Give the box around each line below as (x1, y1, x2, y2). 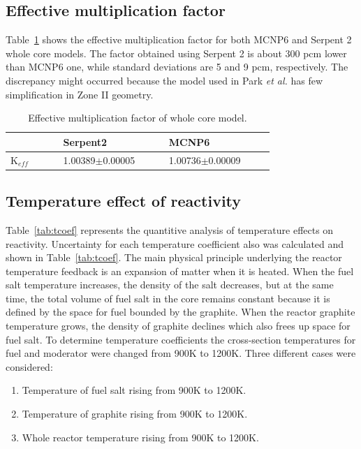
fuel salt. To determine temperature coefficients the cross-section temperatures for (6, 332, 356, 346)
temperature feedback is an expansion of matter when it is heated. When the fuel (6, 263, 354, 278)
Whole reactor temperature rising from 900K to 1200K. (22, 429, 259, 444)
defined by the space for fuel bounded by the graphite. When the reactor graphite (6, 304, 355, 319)
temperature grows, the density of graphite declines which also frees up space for (6, 318, 351, 333)
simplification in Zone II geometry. (6, 87, 154, 101)
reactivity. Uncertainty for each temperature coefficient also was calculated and (6, 236, 344, 251)
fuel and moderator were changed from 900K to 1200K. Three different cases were (6, 346, 356, 360)
